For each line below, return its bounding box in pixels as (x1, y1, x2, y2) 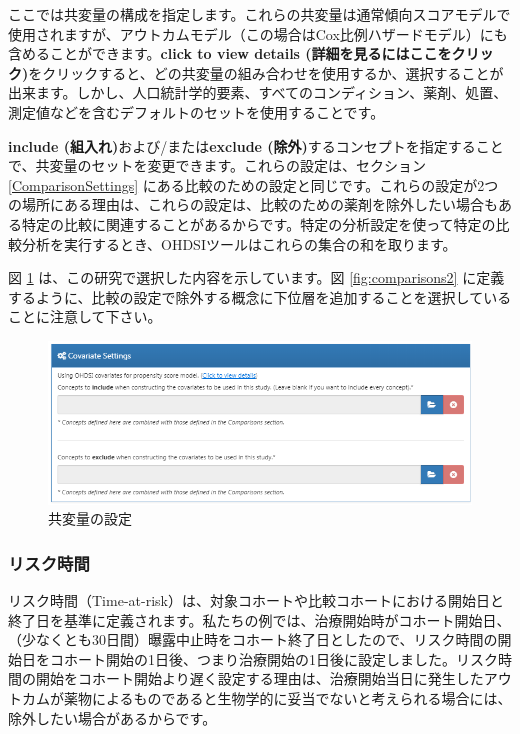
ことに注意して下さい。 (8, 306, 162, 327)
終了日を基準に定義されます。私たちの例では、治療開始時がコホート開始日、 (8, 609, 511, 630)
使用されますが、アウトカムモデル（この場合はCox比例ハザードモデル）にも (8, 23, 508, 44)
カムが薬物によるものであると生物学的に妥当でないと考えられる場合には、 (21, 687, 512, 708)
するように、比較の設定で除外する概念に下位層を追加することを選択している (8, 286, 512, 307)
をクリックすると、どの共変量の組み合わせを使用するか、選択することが (28, 62, 504, 83)
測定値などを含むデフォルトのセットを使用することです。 (8, 101, 385, 122)
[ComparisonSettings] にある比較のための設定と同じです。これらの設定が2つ (8, 174, 499, 195)
